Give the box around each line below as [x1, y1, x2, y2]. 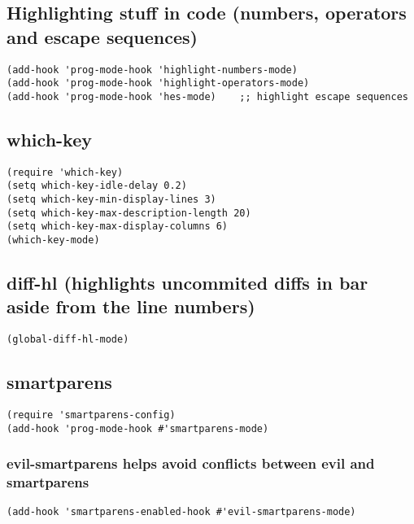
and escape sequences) [7, 24, 198, 49]
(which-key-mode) [7, 234, 100, 247]
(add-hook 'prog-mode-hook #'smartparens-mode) [7, 422, 269, 434]
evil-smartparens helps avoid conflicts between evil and [7, 453, 375, 474]
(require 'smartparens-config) [7, 409, 176, 421]
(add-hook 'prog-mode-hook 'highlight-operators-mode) [7, 77, 310, 90]
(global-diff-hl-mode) [7, 334, 129, 346]
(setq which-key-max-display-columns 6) [7, 221, 229, 233]
